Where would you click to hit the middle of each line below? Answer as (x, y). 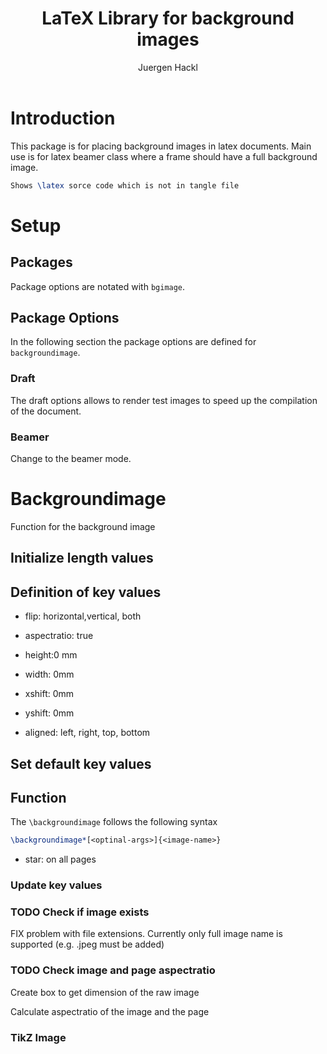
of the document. (46, 411)
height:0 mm (51, 655)
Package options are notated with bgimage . (98, 286)
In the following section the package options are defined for (133, 342)
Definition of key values (86, 592)
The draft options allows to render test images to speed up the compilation (164, 400)
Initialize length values (82, 558)
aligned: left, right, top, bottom (87, 733)
